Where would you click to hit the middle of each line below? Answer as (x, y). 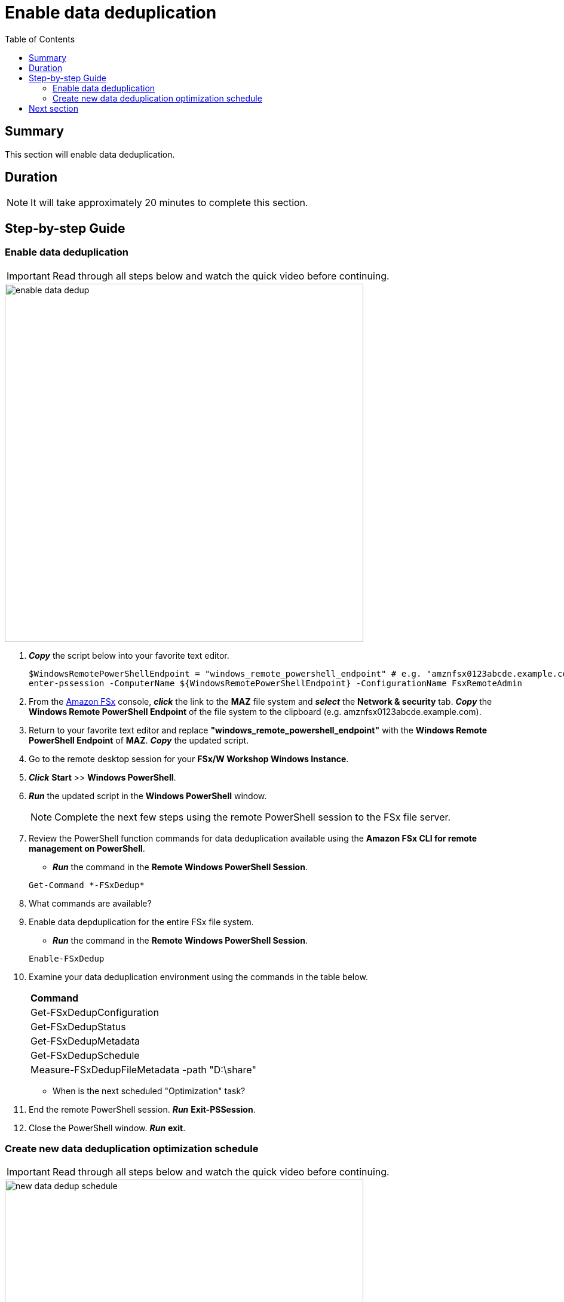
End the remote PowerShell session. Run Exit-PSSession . (142, 1109)
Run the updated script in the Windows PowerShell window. (148, 796)
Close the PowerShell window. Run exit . (107, 1128)
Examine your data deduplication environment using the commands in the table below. (198, 976)
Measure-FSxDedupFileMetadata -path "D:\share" (143, 1069)
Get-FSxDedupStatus (78, 1026)
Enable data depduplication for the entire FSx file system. (141, 922)
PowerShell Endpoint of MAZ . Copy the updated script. (139, 740)
